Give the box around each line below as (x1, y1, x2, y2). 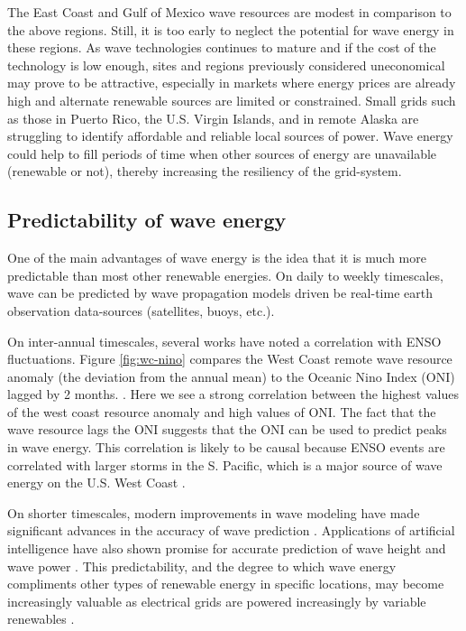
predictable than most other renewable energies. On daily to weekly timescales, (7, 265, 443, 284)
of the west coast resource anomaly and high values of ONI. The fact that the (7, 402, 436, 421)
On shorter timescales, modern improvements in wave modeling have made (7, 503, 420, 522)
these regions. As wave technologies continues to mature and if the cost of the (7, 38, 436, 57)
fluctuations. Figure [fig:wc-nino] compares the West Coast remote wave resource (7, 349, 452, 368)
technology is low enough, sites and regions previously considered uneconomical (7, 55, 445, 74)
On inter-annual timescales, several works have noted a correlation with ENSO (7, 331, 442, 350)
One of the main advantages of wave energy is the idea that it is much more (7, 248, 426, 267)
